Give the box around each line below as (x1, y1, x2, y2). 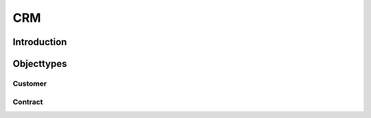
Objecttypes (12, 58, 67, 70)
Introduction (12, 36, 67, 48)
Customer (12, 78, 47, 88)
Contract (12, 97, 43, 106)
